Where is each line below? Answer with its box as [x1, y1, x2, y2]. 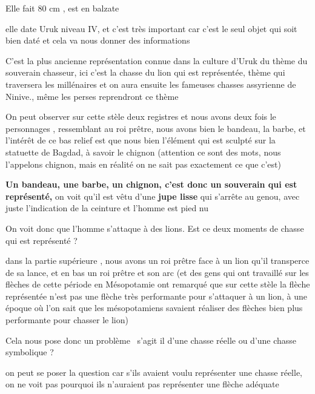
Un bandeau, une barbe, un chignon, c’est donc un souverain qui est [5, 178, 297, 191]
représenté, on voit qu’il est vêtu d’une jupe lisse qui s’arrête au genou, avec [5, 189, 300, 202]
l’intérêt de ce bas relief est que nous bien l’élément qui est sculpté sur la [5, 134, 276, 146]
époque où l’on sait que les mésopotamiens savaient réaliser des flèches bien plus [5, 301, 303, 314]
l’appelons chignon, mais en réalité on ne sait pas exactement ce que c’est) [5, 157, 281, 170]
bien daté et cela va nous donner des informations [5, 34, 190, 47]
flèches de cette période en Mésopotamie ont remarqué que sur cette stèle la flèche [5, 278, 310, 291]
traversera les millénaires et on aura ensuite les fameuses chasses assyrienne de [5, 77, 296, 90]
